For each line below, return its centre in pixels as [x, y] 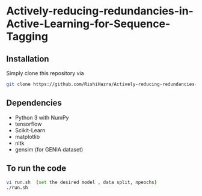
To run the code [36, 169]
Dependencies [34, 103]
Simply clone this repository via [45, 73]
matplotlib [27, 136]
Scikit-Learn [30, 130]
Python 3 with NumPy [42, 117]
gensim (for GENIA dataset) [49, 149]
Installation [28, 59]
